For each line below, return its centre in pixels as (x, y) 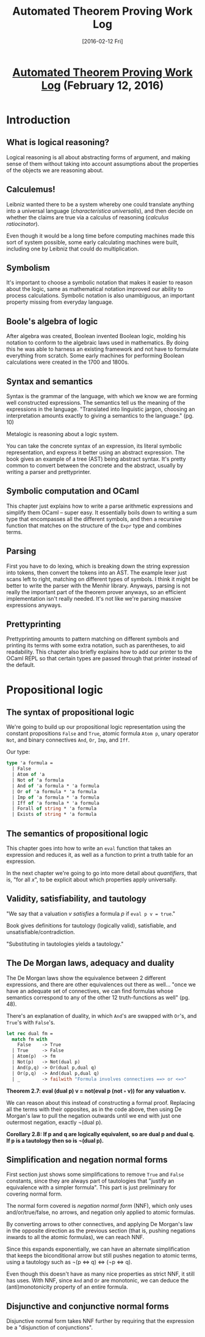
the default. (21, 665)
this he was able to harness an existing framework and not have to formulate (103, 349)
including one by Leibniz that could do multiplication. (73, 249)
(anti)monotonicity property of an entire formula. (67, 1287)
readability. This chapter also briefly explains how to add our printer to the (99, 652)
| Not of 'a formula (38, 780)
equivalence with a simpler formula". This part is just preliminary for (91, 1188)
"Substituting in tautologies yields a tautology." (65, 944)
